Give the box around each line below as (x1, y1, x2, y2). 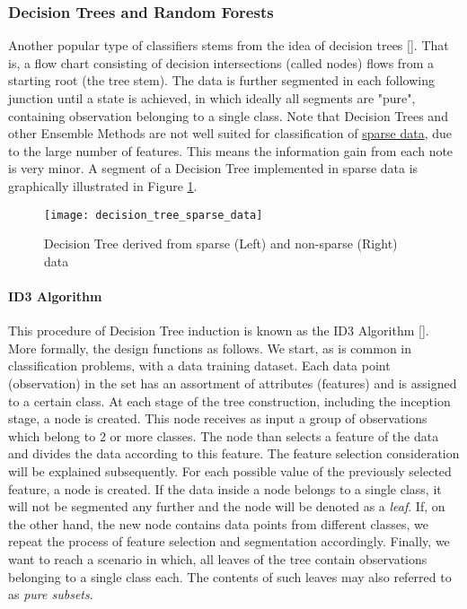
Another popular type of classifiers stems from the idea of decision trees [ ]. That (8, 36, 449, 55)
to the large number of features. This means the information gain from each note (8, 141, 454, 160)
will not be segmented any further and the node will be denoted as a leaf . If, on (8, 497, 445, 516)
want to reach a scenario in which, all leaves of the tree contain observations (8, 549, 427, 568)
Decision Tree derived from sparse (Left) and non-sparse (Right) (44, 234, 398, 253)
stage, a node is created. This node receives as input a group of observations (8, 409, 427, 428)
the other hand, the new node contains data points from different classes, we (8, 514, 428, 533)
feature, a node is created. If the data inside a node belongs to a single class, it (8, 479, 442, 498)
